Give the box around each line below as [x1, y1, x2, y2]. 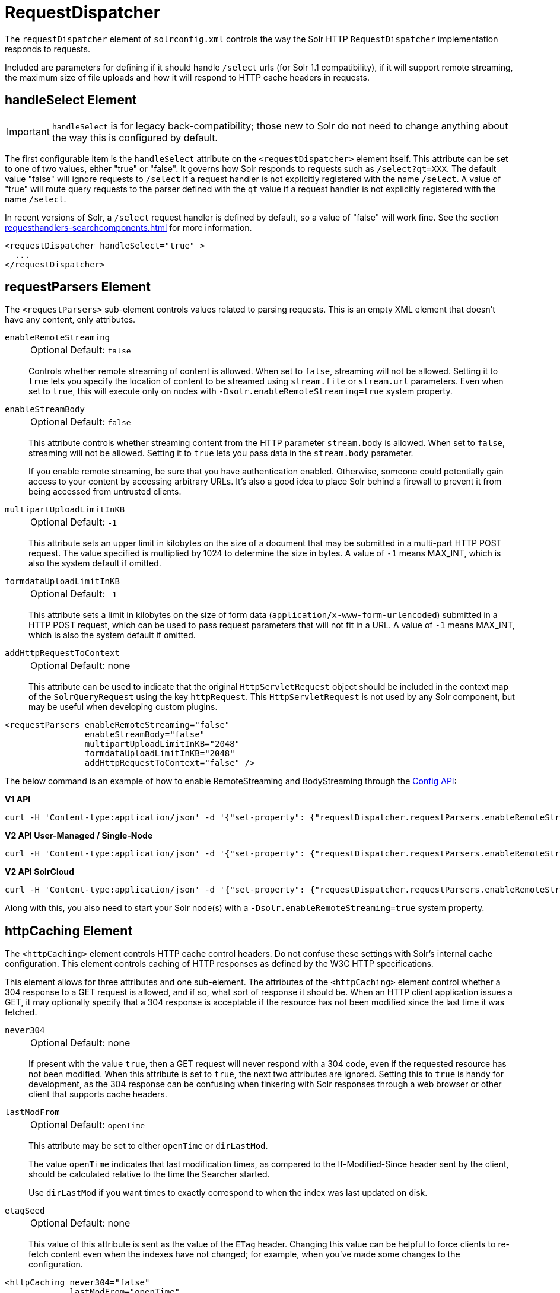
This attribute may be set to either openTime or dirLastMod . [28, 1141, 268, 1151]
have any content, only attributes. [5, 314, 136, 325]
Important [7, 125, 50, 138]
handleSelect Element [5, 93, 137, 108]
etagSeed [5, 1206, 45, 1216]
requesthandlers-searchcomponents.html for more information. [5, 222, 252, 233]
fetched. [5, 1007, 37, 1018]
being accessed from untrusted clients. [28, 486, 182, 497]
